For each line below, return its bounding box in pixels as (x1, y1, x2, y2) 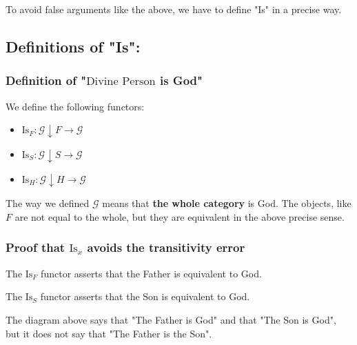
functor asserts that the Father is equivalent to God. (41, 266, 262, 280)
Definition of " (6, 72, 87, 89)
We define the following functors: (6, 99, 145, 113)
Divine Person (86, 76, 156, 88)
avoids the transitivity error (87, 239, 245, 256)
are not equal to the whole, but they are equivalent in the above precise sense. (14, 209, 345, 224)
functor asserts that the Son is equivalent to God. (40, 289, 250, 304)
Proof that (6, 239, 65, 256)
